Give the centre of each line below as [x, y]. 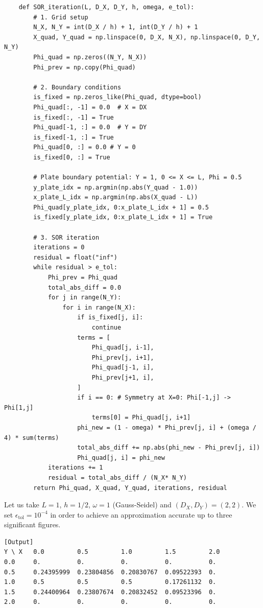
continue [106, 328]
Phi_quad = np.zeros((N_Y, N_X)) [90, 57]
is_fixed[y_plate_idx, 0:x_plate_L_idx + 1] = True [123, 217]
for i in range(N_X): [99, 307]
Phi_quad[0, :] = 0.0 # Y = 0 [85, 147]
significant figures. [32, 524]
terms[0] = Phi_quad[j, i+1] [141, 418]
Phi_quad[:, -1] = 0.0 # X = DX [90, 107]
